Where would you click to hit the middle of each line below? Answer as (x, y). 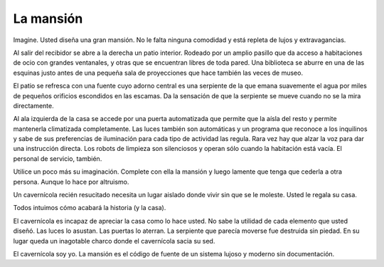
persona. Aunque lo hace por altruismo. (71, 182)
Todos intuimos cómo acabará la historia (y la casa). (90, 208)
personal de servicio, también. (58, 158)
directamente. (34, 105)
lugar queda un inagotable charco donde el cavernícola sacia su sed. (114, 241)
